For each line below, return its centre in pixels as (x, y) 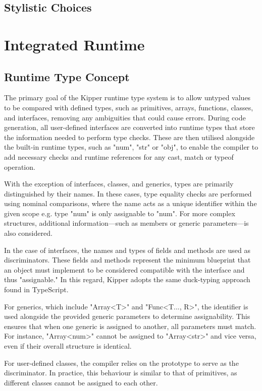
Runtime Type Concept (67, 76)
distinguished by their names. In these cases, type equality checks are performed (128, 193)
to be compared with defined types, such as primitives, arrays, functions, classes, (129, 107)
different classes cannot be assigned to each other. (81, 382)
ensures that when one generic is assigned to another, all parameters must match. (130, 326)
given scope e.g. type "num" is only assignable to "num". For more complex (120, 213)
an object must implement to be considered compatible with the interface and (124, 269)
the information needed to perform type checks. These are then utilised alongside (129, 137)
